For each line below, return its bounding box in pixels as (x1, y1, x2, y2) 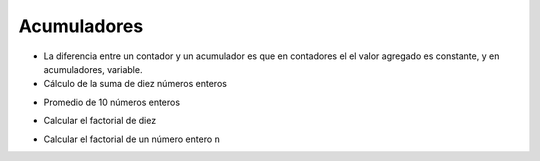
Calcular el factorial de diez (43, 115, 157, 127)
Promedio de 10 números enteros (43, 96, 180, 108)
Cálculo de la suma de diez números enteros (43, 78, 227, 90)
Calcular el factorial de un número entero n (43, 133, 220, 145)
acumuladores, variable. (43, 63, 143, 75)
